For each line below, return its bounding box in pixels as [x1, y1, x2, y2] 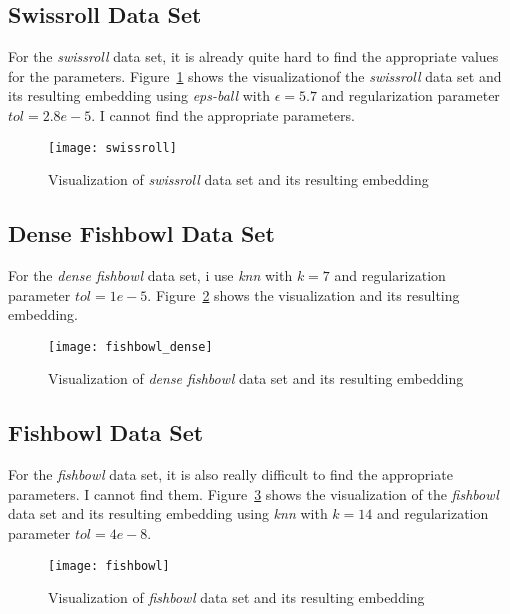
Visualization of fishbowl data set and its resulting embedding [48, 587, 425, 608]
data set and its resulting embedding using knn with [8, 503, 328, 524]
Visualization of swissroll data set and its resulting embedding [48, 169, 429, 190]
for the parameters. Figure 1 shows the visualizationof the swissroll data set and [8, 65, 502, 86]
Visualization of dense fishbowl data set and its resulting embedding [48, 368, 464, 389]
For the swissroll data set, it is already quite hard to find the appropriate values [8, 46, 499, 67]
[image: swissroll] [48, 140, 177, 155]
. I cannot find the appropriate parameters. [91, 104, 355, 125]
